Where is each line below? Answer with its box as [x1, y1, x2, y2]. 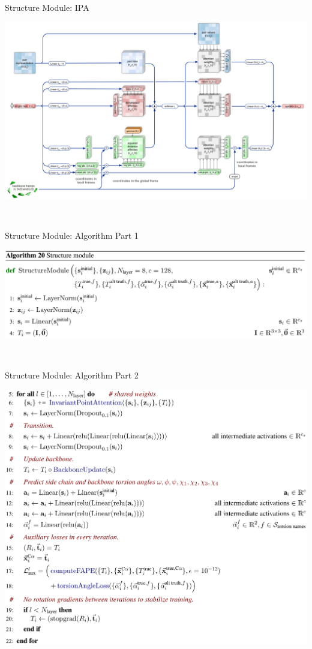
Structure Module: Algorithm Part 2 [5, 369, 139, 381]
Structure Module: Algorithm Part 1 [5, 229, 139, 242]
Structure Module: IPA [5, 1, 89, 13]
